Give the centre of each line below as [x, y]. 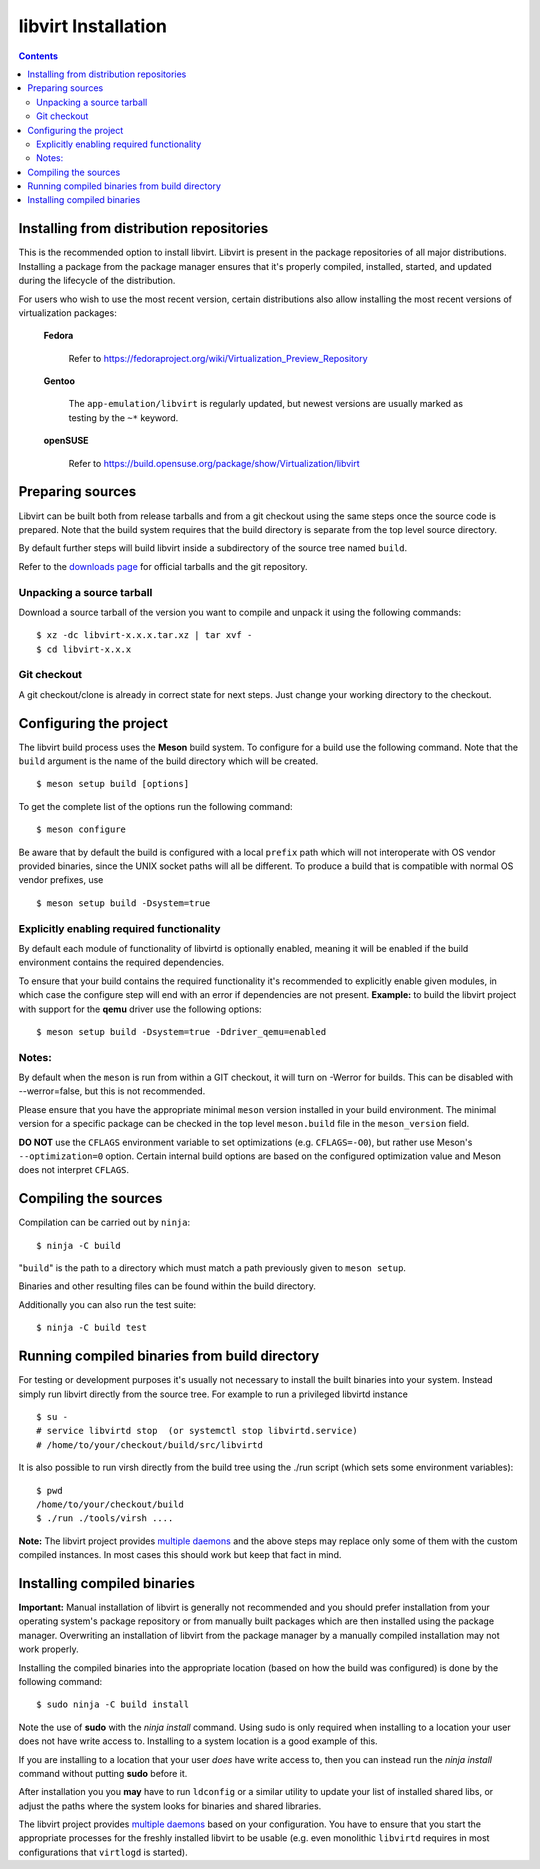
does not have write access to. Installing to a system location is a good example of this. [198, 1741]
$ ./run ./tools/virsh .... [105, 1518]
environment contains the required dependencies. [121, 962]
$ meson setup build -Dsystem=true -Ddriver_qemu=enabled [181, 1031]
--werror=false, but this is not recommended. [112, 1091]
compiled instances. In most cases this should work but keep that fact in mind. [180, 1555]
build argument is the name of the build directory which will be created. [168, 761]
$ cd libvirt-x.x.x [84, 649]
